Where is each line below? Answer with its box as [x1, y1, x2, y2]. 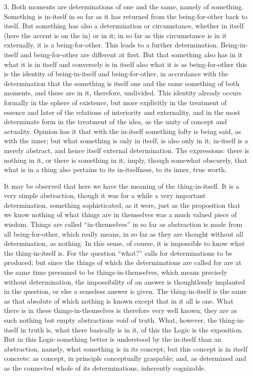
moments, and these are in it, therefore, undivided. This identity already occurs [4, 88, 242, 98]
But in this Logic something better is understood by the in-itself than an [4, 334, 222, 344]
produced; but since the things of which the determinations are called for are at [4, 257, 242, 267]
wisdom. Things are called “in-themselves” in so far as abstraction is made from [4, 219, 243, 229]
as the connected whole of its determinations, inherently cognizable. [4, 362, 206, 373]
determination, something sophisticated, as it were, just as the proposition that [4, 199, 240, 210]
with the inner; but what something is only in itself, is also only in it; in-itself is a [4, 135, 248, 146]
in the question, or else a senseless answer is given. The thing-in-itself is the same [4, 286, 247, 296]
